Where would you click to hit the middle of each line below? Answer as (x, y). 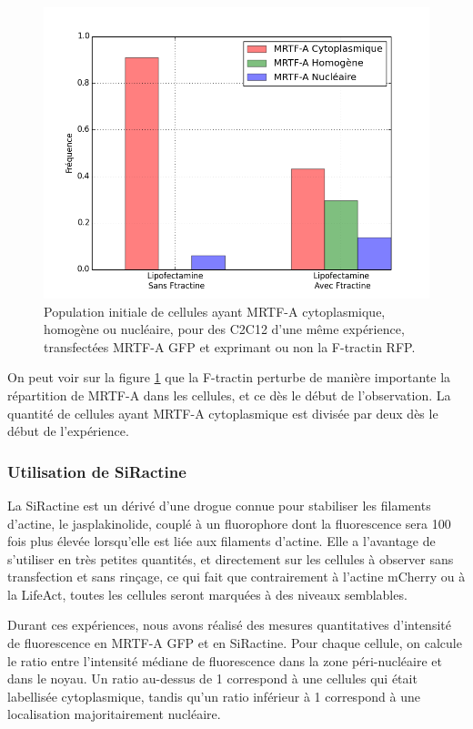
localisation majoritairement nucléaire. (114, 714)
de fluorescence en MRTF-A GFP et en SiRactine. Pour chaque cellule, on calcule (235, 643)
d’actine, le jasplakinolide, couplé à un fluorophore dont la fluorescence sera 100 (229, 523)
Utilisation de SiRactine (97, 471)
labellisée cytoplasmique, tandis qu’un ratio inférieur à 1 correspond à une (214, 696)
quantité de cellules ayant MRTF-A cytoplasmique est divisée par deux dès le (223, 413)
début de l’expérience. (68, 431)
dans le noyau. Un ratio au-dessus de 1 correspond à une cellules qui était (212, 678)
